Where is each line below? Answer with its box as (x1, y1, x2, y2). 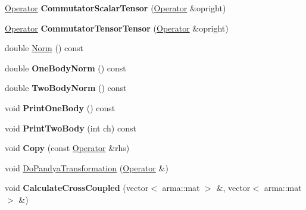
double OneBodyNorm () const (5, 61, 126, 74)
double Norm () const (5, 42, 83, 54)
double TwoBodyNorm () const (5, 82, 127, 94)
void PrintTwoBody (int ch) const (5, 121, 136, 134)
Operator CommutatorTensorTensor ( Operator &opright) (5, 21, 229, 34)
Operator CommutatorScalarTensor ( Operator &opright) (5, 2, 226, 14)
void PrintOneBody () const (5, 101, 115, 114)
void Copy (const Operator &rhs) (5, 142, 130, 154)
